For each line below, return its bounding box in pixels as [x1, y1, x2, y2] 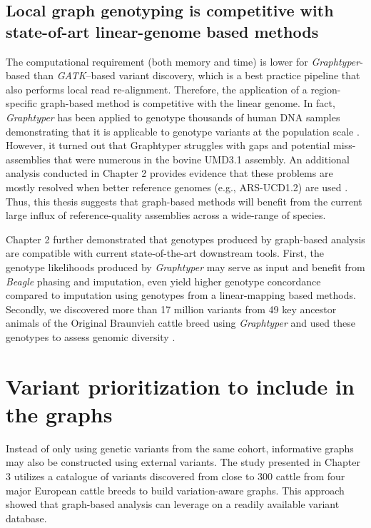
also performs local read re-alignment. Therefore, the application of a [6, 81, 308, 96]
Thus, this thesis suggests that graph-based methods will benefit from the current [6, 193, 362, 208]
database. [6, 510, 47, 525]
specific [6, 96, 38, 111]
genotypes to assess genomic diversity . [6, 329, 176, 344]
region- [310, 81, 341, 96]
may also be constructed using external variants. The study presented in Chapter [6, 455, 360, 469]
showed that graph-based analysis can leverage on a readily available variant [6, 497, 340, 512]
